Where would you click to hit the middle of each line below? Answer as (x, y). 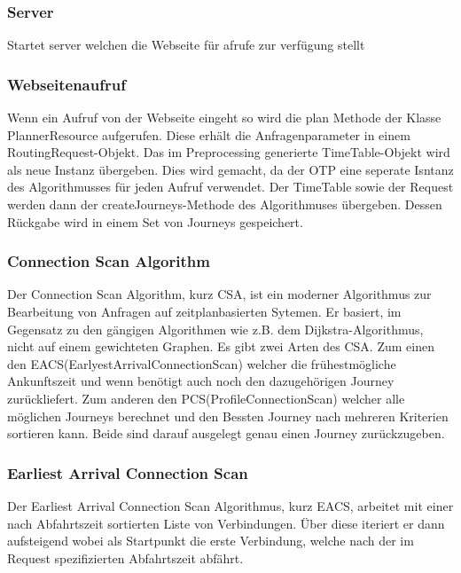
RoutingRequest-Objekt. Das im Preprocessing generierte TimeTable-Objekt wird (229, 152)
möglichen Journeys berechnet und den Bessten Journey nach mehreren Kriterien (228, 416)
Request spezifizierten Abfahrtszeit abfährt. (125, 557)
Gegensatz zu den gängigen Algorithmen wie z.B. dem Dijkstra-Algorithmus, (215, 329)
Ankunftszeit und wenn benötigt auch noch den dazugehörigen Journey (201, 381)
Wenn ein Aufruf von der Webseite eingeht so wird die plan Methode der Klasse (224, 118)
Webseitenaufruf (66, 84)
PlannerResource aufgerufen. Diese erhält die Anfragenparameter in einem (209, 134)
